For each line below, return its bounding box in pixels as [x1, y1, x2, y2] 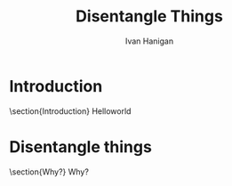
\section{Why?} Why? [9, 166, 89, 177]
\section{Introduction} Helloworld [9, 105, 132, 117]
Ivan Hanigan [124, 36, 174, 46]
